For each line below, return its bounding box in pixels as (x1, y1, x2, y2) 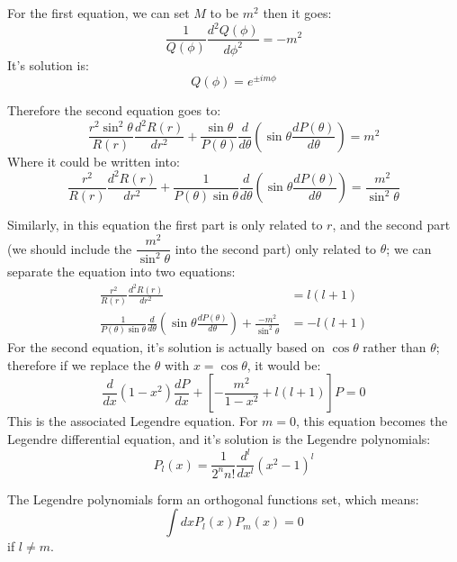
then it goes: (263, 4, 332, 22)
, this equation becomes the (296, 412, 448, 431)
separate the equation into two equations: (7, 262, 236, 281)
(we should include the (7, 239, 132, 258)
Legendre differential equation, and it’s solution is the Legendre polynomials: (7, 430, 431, 449)
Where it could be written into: (7, 151, 180, 170)
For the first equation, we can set (7, 4, 190, 22)
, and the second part (332, 215, 451, 234)
